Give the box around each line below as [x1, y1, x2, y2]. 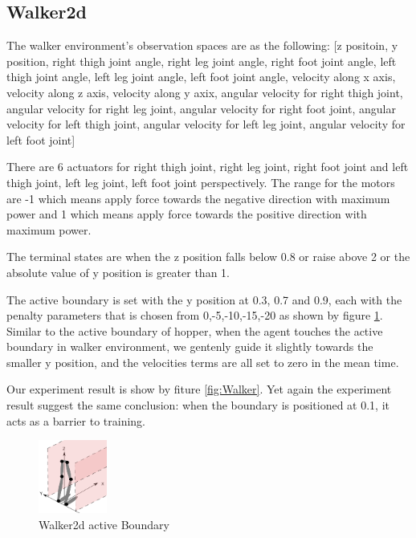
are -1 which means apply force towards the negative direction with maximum [6, 190, 390, 206]
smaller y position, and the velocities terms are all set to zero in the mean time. [6, 353, 399, 370]
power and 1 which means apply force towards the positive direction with [6, 206, 367, 222]
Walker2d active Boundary [39, 516, 169, 532]
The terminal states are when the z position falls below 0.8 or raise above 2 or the [6, 248, 410, 265]
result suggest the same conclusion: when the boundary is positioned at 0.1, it [6, 397, 390, 414]
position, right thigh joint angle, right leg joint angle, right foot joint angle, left [6, 52, 397, 69]
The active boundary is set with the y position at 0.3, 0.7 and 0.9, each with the [6, 291, 402, 308]
